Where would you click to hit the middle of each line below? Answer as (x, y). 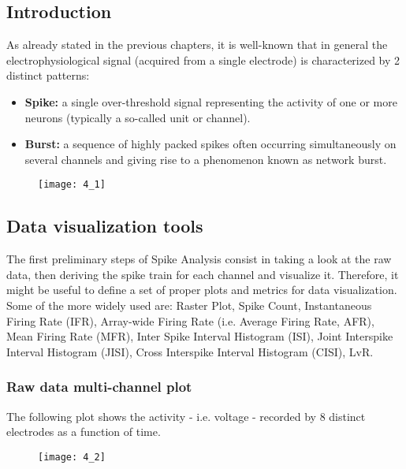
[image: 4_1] (72, 185)
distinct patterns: (48, 75)
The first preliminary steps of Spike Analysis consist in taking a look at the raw (199, 259)
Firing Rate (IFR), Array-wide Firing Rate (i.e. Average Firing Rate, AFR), (190, 320)
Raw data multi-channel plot (99, 387)
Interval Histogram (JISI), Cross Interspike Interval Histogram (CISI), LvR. (190, 351)
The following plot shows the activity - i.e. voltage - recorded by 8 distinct (186, 416)
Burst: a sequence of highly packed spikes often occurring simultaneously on (210, 144)
